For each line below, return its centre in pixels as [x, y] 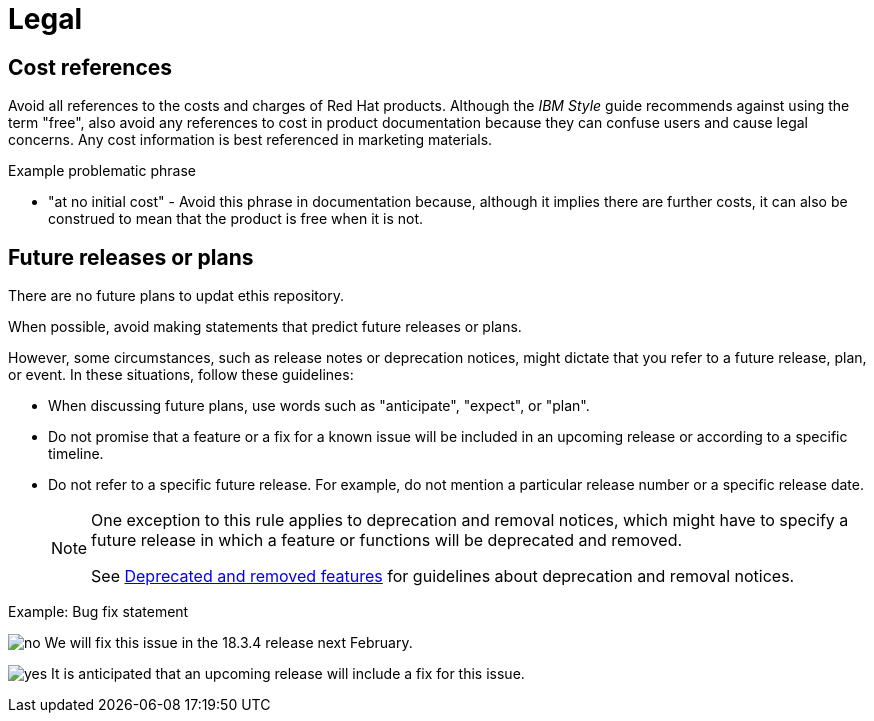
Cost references [90, 67]
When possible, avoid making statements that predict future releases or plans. [265, 327]
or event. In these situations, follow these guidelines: [181, 375]
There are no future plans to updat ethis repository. [176, 296]
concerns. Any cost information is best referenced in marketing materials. [250, 140]
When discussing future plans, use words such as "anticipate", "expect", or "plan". [319, 406]
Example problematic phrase [102, 171]
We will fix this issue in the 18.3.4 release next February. [228, 643]
